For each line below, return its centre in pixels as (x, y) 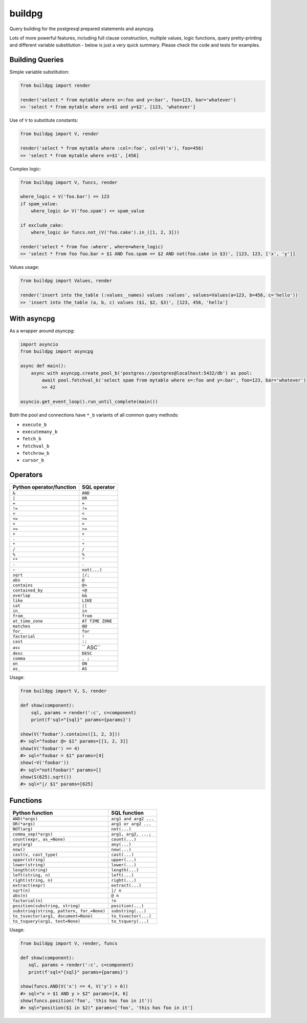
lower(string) (29, 865)
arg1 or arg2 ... (131, 824)
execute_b (35, 424)
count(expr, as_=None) (39, 839)
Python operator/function (44, 487)
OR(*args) (24, 824)
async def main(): (43, 366)
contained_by (28, 591)
